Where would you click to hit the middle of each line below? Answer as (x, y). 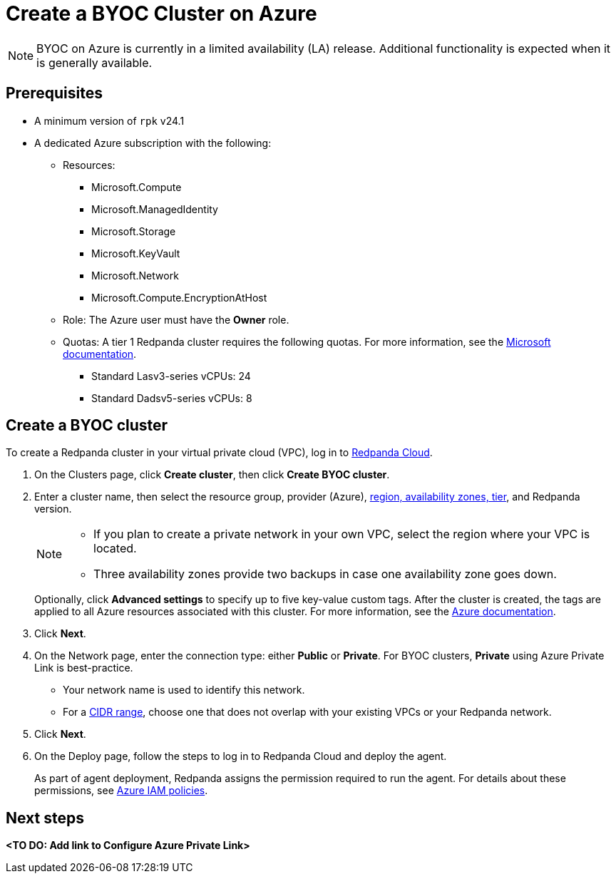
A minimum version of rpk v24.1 (109, 120)
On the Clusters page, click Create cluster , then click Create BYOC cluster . (212, 475)
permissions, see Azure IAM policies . (121, 791)
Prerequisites (54, 93)
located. (115, 549)
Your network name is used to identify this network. (184, 690)
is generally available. (94, 62)
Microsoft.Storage (134, 231)
